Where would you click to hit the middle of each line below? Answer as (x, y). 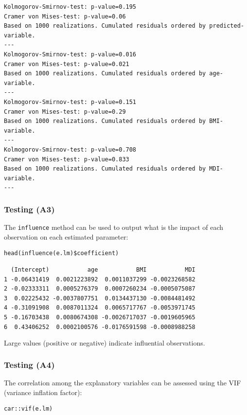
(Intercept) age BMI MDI (103, 269)
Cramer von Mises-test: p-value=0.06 (65, 16)
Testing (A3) (29, 209)
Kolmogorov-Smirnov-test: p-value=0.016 (70, 54)
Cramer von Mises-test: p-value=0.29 (65, 112)
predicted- (227, 26)
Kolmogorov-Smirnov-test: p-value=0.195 (70, 7)
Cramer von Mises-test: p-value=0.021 (67, 64)
